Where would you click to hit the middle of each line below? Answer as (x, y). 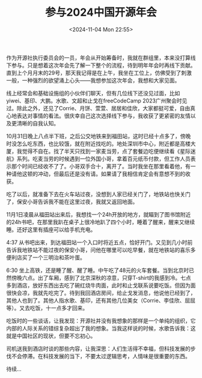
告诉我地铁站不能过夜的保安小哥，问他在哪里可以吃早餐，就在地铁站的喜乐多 (101, 250)
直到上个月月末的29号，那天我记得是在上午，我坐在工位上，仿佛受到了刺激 (99, 72)
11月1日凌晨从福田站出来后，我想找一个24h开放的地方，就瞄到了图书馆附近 (99, 214)
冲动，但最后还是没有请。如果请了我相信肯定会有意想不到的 (111, 174)
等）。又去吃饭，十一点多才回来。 (47, 307)
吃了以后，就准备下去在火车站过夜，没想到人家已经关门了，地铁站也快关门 (98, 194)
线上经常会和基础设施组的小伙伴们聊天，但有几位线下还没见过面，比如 (93, 93)
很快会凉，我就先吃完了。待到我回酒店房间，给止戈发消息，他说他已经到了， (101, 292)
